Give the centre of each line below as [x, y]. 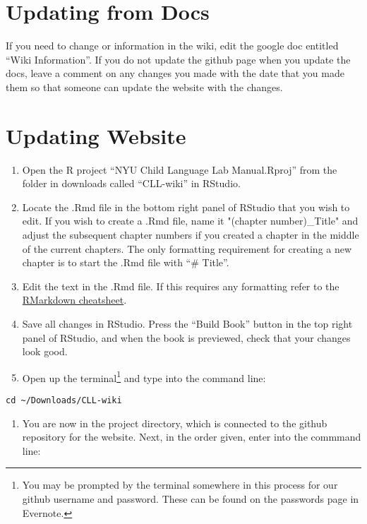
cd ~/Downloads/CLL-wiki [64, 400]
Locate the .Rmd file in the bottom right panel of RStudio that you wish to [186, 207]
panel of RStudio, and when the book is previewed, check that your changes [186, 337]
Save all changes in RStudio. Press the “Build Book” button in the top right [187, 323]
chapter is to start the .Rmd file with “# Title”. [126, 262]
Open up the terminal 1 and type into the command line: [144, 376]
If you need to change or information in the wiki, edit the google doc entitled [172, 46]
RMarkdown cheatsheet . [74, 300]
